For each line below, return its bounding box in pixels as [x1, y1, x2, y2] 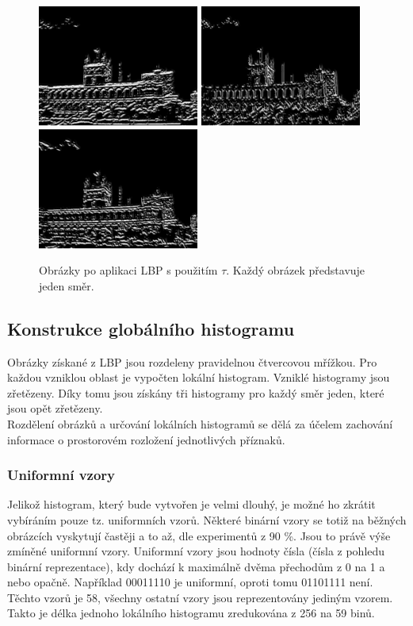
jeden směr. [39, 277, 94, 294]
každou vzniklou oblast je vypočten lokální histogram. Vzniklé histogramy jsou [7, 369, 390, 386]
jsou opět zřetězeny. [7, 400, 103, 417]
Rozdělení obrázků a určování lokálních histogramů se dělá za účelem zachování [7, 415, 393, 432]
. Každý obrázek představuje [226, 262, 365, 278]
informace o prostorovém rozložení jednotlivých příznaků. [7, 431, 285, 447]
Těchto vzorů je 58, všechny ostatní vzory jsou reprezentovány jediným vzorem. [7, 589, 393, 605]
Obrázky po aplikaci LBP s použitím [39, 262, 218, 278]
